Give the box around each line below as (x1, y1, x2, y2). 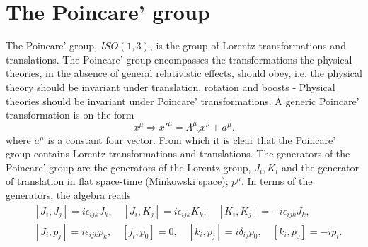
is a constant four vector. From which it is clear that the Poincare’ (47, 132, 336, 147)
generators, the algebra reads (6, 188, 131, 203)
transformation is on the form (6, 107, 134, 122)
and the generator (282, 159, 360, 174)
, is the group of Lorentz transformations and (149, 38, 346, 53)
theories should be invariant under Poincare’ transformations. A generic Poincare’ (6, 93, 360, 108)
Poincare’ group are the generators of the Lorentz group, (6, 159, 251, 174)
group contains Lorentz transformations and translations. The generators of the (6, 146, 350, 161)
